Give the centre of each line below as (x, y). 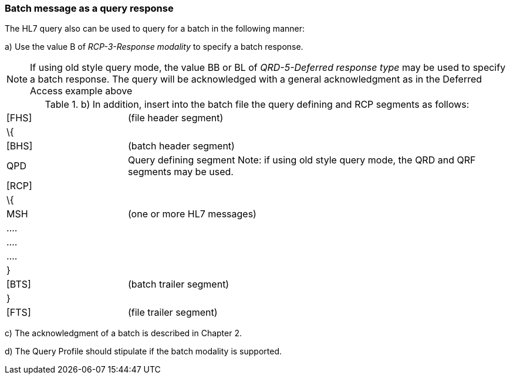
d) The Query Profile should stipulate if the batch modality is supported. (143, 351)
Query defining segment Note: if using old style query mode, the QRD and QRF (302, 160)
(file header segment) (175, 118)
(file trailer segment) (173, 313)
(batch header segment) (181, 146)
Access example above (81, 91)
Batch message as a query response (89, 8)
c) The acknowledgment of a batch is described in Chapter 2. (123, 333)
